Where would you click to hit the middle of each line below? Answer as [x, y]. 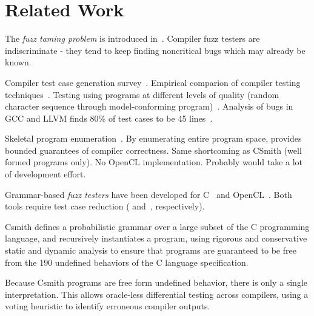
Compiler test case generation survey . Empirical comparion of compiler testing [153, 82]
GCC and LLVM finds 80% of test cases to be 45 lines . [109, 118]
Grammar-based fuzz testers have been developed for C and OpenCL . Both [149, 194]
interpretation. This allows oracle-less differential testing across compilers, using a [157, 294]
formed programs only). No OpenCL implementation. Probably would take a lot [154, 162]
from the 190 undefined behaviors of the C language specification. [127, 262]
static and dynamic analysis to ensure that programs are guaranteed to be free [151, 250]
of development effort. [45, 174]
